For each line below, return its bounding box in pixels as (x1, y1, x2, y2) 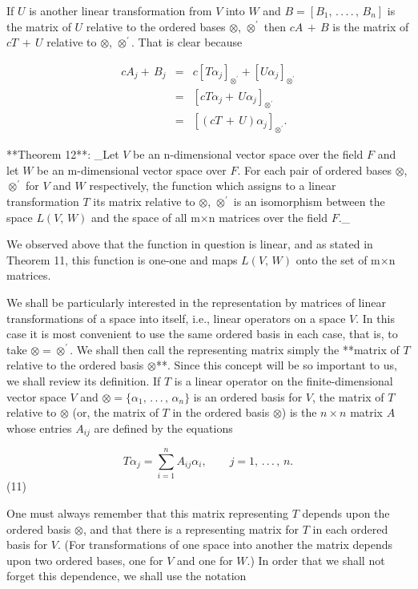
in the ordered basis (172, 404, 270, 421)
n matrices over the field (208, 208, 328, 225)
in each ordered (312, 520, 388, 537)
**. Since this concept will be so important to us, (155, 357, 397, 373)
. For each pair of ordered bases (237, 161, 392, 178)
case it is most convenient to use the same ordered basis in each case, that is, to (6, 325, 398, 342)
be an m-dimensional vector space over (37, 161, 227, 178)
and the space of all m (91, 208, 200, 225)
